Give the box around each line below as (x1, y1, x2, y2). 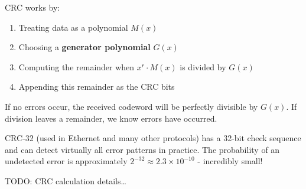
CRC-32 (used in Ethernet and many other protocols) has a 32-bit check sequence (5, 132, 301, 144)
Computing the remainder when (18, 60, 135, 73)
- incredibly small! (197, 155, 263, 167)
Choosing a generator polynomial (18, 41, 151, 53)
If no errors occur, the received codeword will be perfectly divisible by (5, 100, 258, 112)
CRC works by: (5, 1, 60, 13)
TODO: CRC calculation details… (5, 174, 126, 187)
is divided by (180, 60, 226, 73)
